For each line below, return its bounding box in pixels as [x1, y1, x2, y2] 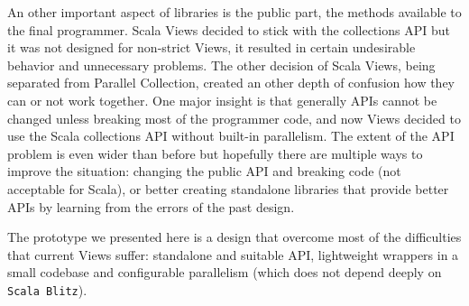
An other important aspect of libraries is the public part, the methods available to [7, 3, 462, 21]
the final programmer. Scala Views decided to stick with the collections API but [7, 20, 450, 39]
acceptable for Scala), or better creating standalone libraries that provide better [7, 179, 449, 198]
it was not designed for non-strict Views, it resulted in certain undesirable [7, 38, 416, 57]
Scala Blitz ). [7, 280, 87, 299]
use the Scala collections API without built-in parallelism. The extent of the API [7, 126, 455, 145]
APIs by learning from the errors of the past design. [7, 197, 295, 216]
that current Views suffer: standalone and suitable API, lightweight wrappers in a [7, 245, 459, 264]
